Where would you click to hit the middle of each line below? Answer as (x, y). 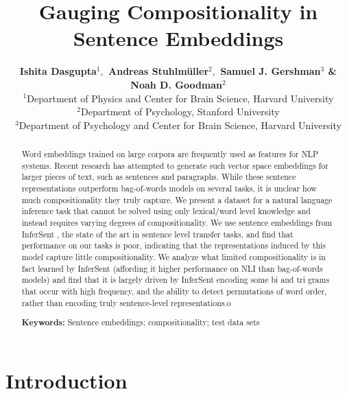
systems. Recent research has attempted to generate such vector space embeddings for (175, 165)
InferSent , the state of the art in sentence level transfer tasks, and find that (157, 234)
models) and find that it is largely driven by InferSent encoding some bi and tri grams (176, 280)
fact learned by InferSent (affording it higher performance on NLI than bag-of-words (172, 268)
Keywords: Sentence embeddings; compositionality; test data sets (141, 323)
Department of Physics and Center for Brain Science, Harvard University (180, 98)
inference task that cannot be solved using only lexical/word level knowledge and (166, 211)
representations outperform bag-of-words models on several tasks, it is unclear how (169, 188)
